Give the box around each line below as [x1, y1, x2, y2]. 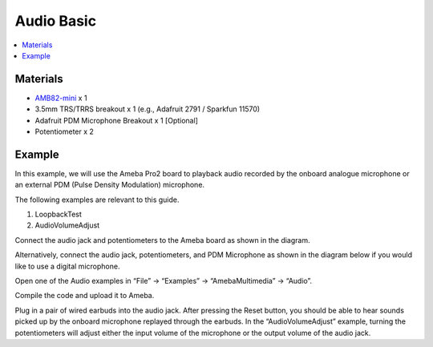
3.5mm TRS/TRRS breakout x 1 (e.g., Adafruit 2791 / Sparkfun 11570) [34, 104, 261, 114]
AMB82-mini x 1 [34, 93, 87, 103]
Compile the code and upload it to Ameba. [14, 291, 155, 301]
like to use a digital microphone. [14, 261, 120, 271]
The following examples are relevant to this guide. [14, 195, 180, 204]
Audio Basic [14, 12, 96, 30]
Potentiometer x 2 [34, 127, 94, 136]
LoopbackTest [34, 209, 82, 220]
